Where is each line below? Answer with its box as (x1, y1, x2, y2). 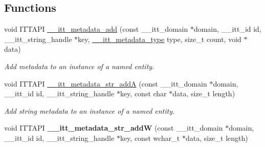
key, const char (120, 88, 167, 99)
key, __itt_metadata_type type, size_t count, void (78, 33, 241, 44)
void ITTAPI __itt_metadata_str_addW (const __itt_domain (4, 122, 223, 133)
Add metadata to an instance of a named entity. (4, 60, 154, 71)
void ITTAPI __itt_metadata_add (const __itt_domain (4, 24, 188, 34)
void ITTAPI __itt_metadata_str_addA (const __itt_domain (4, 78, 207, 89)
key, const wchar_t (120, 132, 180, 143)
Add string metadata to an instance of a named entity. (4, 105, 175, 116)
